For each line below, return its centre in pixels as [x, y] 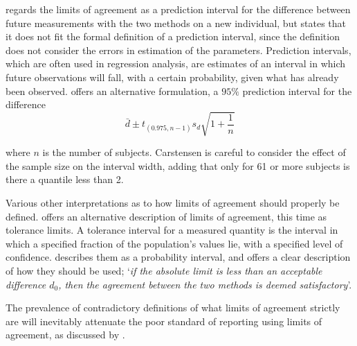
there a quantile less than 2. [65, 179]
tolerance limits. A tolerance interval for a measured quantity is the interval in [172, 230]
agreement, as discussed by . [65, 335]
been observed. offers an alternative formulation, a [112, 90]
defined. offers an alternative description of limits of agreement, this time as [166, 216]
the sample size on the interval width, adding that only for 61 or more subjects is [178, 165]
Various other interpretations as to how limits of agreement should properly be [173, 203]
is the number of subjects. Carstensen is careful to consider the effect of [194, 152]
